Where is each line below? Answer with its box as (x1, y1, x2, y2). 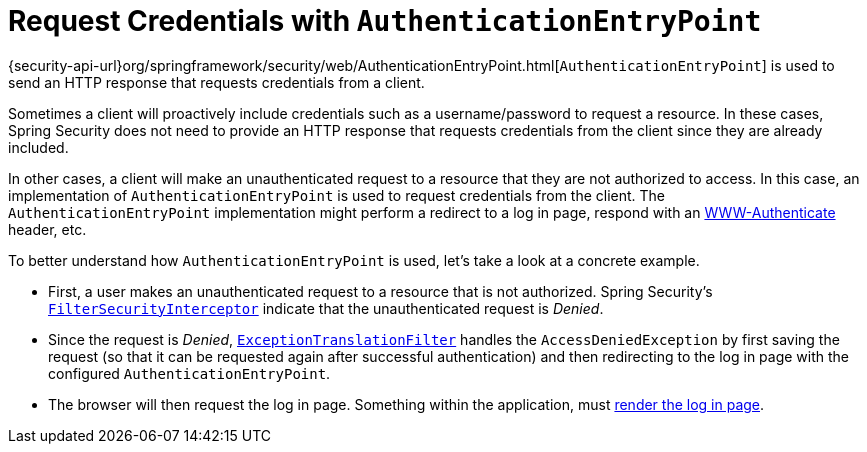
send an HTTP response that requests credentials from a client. (8, 73, 425, 91)
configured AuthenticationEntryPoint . (48, 364, 331, 382)
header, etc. (8, 220, 87, 238)
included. (8, 138, 69, 156)
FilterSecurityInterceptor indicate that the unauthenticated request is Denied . (48, 299, 604, 317)
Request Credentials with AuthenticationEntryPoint (8, 4, 762, 38)
